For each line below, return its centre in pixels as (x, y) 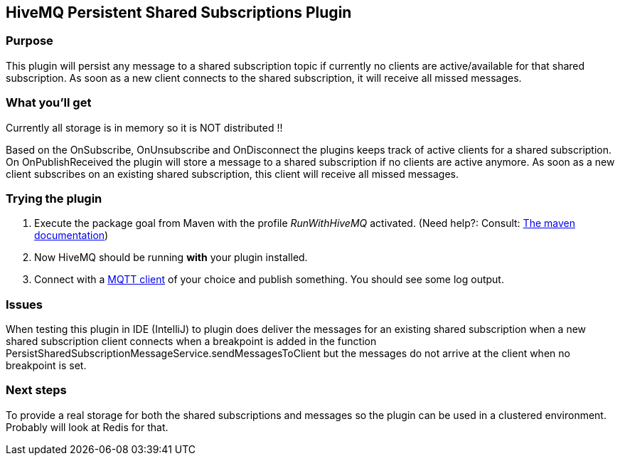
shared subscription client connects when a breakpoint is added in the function (191, 341)
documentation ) (71, 235)
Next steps (36, 390)
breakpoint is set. (46, 366)
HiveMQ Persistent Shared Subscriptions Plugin (179, 12)
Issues (25, 304)
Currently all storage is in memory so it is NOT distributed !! (144, 127)
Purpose (30, 41)
